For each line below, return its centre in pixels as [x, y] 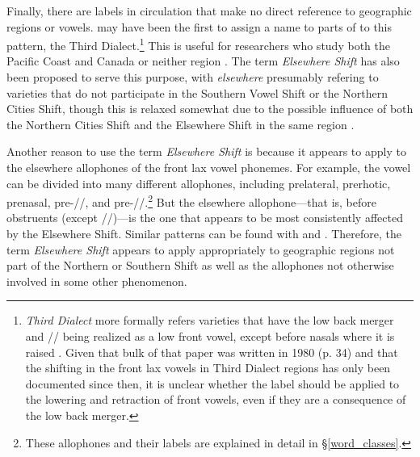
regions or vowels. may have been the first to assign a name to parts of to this [199, 26]
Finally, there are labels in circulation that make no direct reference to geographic [209, 10]
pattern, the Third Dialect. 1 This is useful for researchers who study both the [198, 44]
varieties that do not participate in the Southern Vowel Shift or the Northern [197, 92]
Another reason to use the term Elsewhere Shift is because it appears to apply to [206, 151]
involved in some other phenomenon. [97, 281]
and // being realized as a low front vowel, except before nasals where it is [210, 336]
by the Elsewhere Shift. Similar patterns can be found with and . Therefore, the [204, 234]
